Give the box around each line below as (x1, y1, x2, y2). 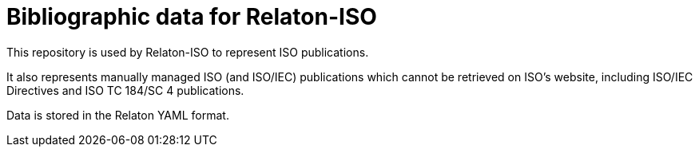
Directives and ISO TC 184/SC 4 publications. (6, 83, 244, 97)
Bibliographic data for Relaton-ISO (6, 3, 377, 30)
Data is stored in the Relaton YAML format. (6, 108, 229, 122)
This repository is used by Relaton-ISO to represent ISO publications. (6, 45, 369, 59)
